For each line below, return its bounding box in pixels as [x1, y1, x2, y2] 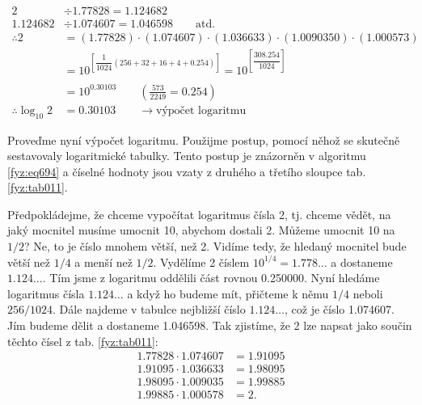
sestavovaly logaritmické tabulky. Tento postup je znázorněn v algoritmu [7, 147, 366, 164]
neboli [352, 285, 383, 302]
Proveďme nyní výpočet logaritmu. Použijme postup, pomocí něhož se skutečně [7, 131, 400, 148]
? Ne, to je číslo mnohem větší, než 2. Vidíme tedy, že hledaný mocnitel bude [24, 238, 407, 255]
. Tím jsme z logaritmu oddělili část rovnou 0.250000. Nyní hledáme [42, 269, 380, 286]
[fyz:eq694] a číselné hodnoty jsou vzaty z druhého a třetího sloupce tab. [7, 162, 366, 179]
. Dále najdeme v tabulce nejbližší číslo [53, 301, 246, 318]
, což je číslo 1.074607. [285, 301, 395, 318]
